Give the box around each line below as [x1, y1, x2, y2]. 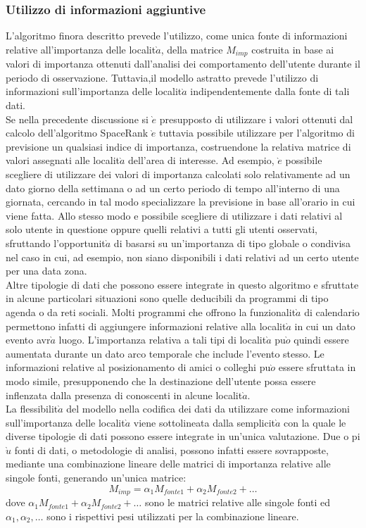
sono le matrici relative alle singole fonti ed [144, 495, 331, 510]
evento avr [6, 332, 51, 347]
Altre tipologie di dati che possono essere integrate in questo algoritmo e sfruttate [6, 277, 359, 291]
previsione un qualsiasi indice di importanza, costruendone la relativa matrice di [6, 139, 351, 153]
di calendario [304, 304, 360, 319]
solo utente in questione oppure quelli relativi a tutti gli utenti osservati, [6, 222, 318, 237]
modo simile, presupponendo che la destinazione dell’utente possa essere [6, 373, 316, 388]
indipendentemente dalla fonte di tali [190, 84, 350, 99]
